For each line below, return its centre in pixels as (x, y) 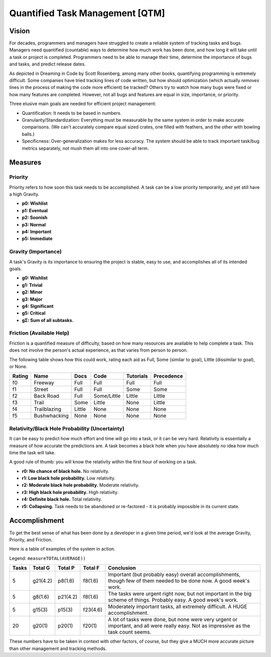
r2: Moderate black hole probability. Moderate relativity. (81, 485)
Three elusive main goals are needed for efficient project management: (83, 104)
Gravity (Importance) (36, 252)
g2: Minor (32, 292)
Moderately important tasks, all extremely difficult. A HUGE (178, 607)
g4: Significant (38, 306)
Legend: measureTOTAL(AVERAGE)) (48, 558)
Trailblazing (47, 409)
